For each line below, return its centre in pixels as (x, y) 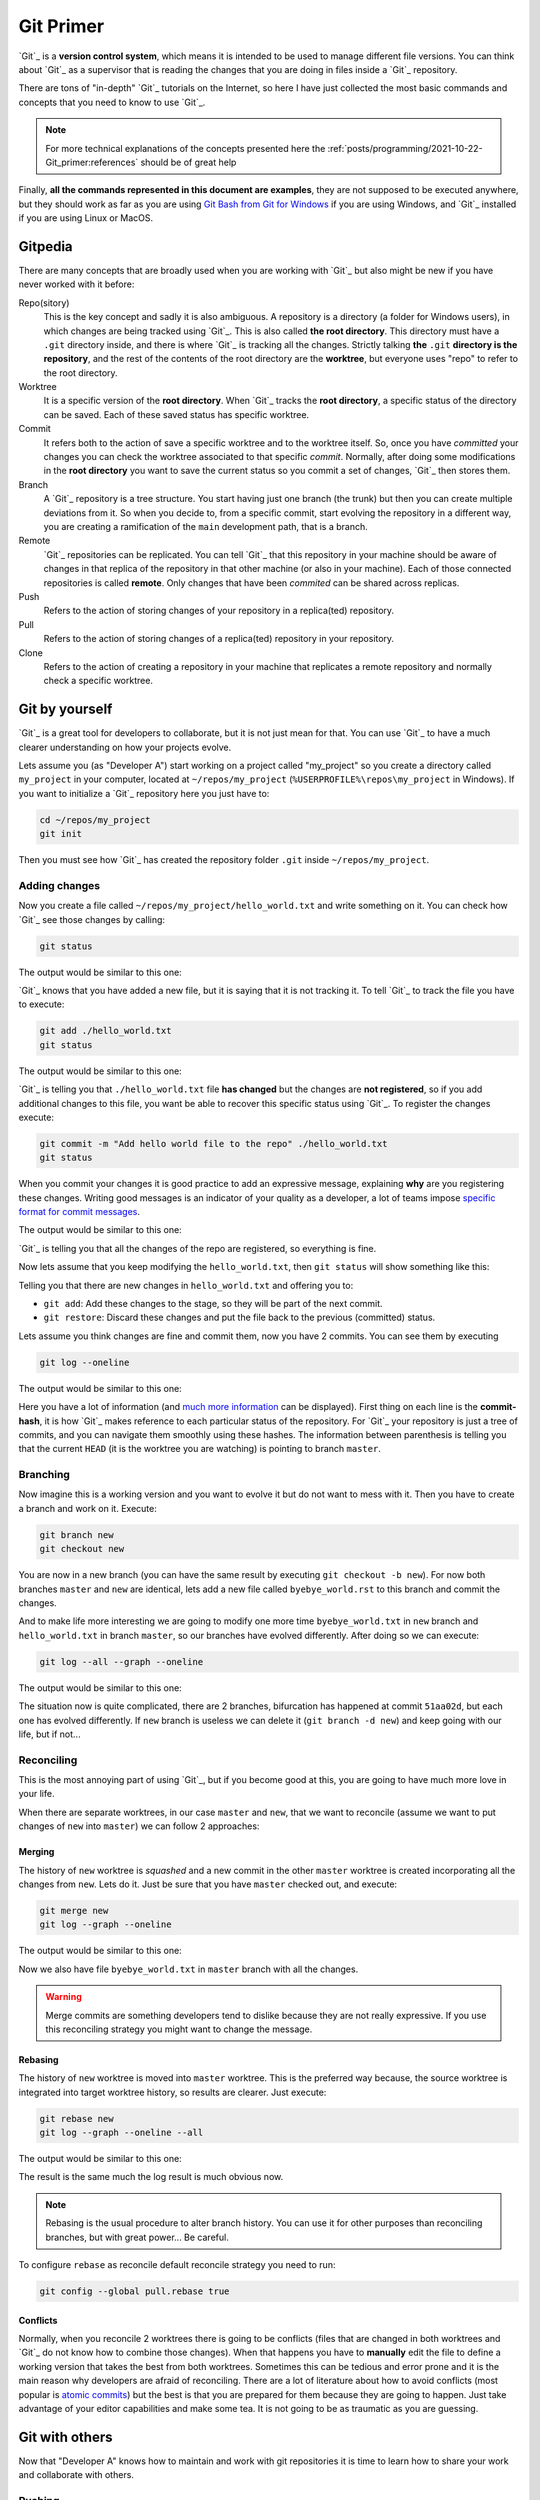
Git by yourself (65, 709)
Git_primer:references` (92, 162)
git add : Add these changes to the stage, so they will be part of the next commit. (213, 1304)
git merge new (74, 1911)
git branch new (76, 1534)
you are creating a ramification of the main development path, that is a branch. (206, 526)
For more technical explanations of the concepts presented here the (185, 148)
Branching (44, 1475)
